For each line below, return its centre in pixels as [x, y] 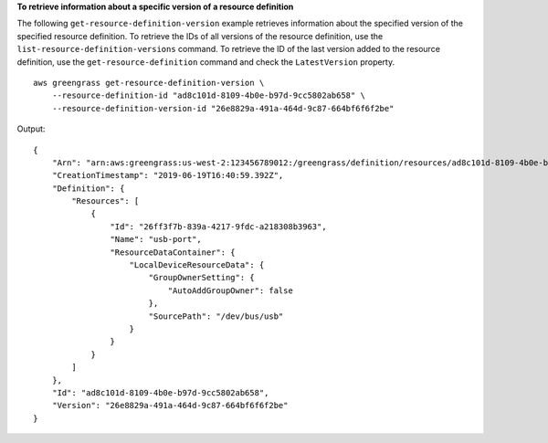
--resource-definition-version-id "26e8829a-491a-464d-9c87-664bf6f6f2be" [223, 108]
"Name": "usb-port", [156, 239]
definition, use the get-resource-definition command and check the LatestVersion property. [206, 62]
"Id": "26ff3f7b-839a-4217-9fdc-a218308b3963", [219, 227]
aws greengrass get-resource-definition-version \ [149, 83]
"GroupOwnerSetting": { [201, 278]
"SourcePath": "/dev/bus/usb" [216, 316]
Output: [31, 129]
